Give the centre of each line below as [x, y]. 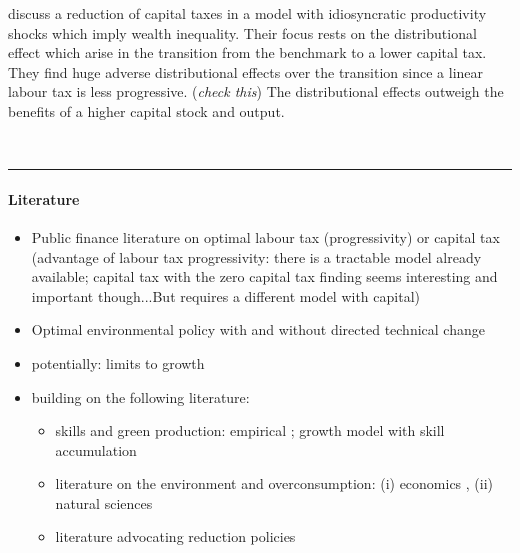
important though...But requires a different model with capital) [225, 295]
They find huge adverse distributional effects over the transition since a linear [246, 71]
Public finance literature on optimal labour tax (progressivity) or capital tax [265, 236]
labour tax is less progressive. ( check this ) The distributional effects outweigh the [256, 91]
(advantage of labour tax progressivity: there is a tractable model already [256, 256]
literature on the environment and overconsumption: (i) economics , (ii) [274, 483]
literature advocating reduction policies [175, 536]
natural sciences [104, 502]
